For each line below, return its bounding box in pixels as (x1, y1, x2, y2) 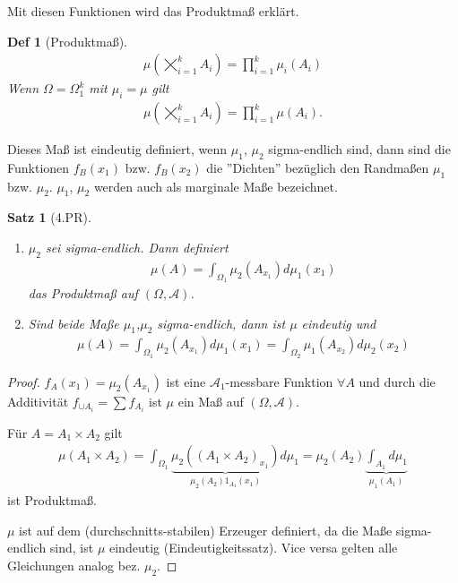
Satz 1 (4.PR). (7, 208, 91, 227)
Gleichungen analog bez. (7, 555, 141, 574)
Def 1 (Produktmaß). (7, 31, 127, 50)
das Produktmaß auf (28, 284, 138, 303)
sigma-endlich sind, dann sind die (268, 140, 451, 159)
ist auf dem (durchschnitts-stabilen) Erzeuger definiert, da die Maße (19, 520, 393, 539)
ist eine (166, 372, 206, 390)
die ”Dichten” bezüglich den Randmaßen (206, 158, 429, 176)
